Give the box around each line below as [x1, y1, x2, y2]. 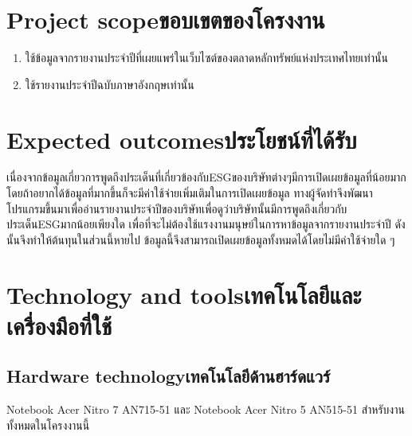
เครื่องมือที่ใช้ [6, 309, 112, 341]
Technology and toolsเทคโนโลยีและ [6, 278, 362, 310]
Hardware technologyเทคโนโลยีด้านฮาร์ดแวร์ [6, 364, 331, 388]
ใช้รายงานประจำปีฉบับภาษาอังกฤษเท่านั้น [25, 76, 194, 92]
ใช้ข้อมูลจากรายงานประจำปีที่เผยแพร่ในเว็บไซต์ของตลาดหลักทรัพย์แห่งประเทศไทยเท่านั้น [25, 49, 388, 66]
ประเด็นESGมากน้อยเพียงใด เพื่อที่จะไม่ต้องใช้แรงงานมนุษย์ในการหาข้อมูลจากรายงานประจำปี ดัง [6, 216, 406, 232]
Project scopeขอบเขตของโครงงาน [6, 3, 325, 36]
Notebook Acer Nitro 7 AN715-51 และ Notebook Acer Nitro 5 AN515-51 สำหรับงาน [6, 401, 405, 418]
